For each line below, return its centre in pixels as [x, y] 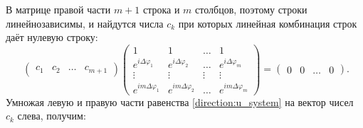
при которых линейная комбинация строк [268, 23]
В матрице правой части [58, 9]
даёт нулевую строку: [52, 37]
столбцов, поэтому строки [251, 9]
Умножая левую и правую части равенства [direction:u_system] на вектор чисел [180, 101]
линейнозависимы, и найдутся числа [85, 23]
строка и [161, 9]
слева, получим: [52, 116]
